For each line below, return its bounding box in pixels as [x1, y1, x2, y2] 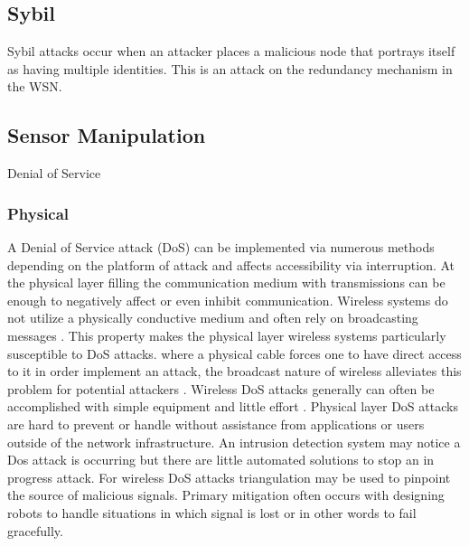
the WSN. [7, 77, 62, 96]
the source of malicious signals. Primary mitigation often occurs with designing [7, 485, 445, 504]
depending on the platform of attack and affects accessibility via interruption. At [7, 255, 455, 274]
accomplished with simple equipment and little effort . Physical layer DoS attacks [7, 397, 458, 416]
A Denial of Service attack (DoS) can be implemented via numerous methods [7, 238, 435, 256]
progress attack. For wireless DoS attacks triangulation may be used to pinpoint [7, 467, 451, 486]
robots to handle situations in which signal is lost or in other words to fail [7, 503, 417, 522]
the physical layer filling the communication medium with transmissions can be [7, 273, 446, 292]
